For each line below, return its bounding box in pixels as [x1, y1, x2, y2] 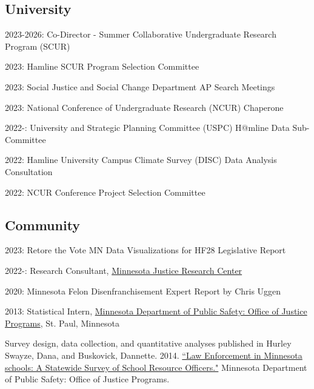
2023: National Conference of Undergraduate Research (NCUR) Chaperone [5, 101, 284, 113]
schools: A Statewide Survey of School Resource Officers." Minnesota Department [5, 361, 307, 373]
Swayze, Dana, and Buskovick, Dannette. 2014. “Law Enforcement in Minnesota [5, 348, 302, 361]
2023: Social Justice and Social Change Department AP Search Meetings [5, 80, 275, 93]
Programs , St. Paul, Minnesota [5, 316, 119, 329]
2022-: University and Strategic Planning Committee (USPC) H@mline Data [5, 121, 290, 134]
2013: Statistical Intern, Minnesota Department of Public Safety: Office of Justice [5, 305, 307, 318]
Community [5, 215, 81, 234]
